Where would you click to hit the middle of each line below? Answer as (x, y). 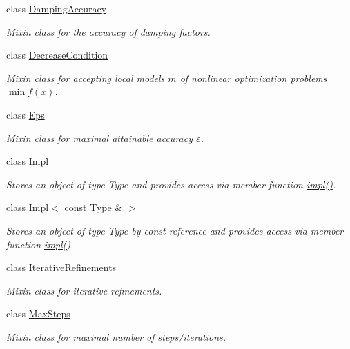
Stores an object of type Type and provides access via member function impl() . (171, 184)
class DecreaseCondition (57, 55)
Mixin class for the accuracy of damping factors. (108, 31)
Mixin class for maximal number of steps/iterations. (116, 336)
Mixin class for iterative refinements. (84, 290)
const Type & (94, 207)
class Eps (26, 114)
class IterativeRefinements (61, 267)
